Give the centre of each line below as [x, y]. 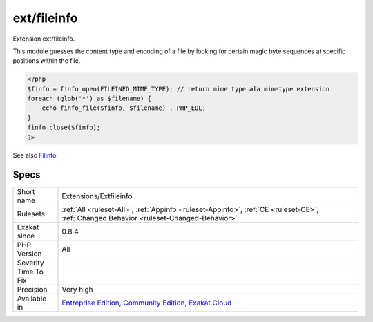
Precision [32, 289]
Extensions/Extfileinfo [97, 196]
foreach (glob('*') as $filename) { [89, 99]
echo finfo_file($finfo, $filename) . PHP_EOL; [124, 108]
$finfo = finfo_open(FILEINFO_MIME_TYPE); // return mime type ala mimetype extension [179, 89]
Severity [30, 263]
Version [29, 254]
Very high [77, 289]
